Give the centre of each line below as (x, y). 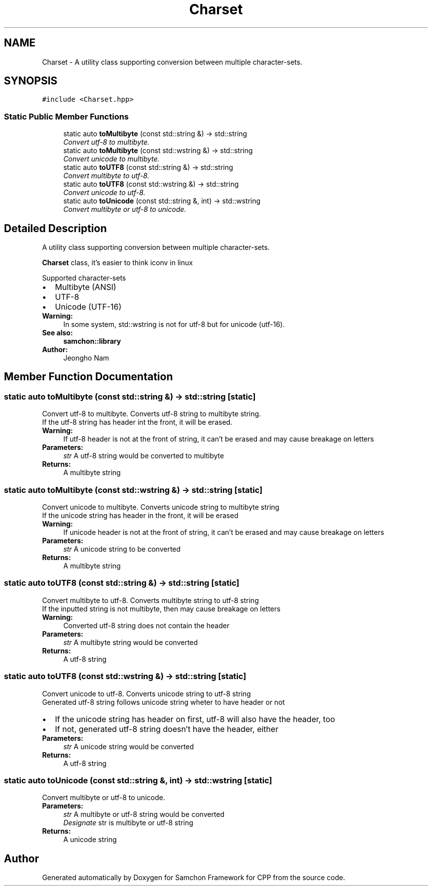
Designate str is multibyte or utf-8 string (128, 823)
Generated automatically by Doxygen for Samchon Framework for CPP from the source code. (194, 878)
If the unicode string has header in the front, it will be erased (140, 515)
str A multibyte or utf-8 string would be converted (144, 814)
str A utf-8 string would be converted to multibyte (144, 456)
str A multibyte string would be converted (131, 642)
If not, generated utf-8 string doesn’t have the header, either (167, 729)
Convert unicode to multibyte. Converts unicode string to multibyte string (161, 507)
